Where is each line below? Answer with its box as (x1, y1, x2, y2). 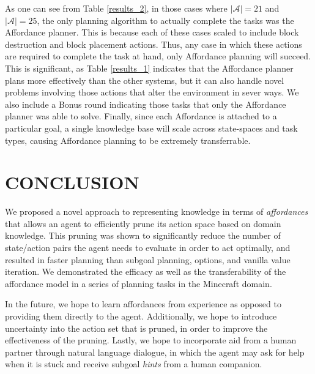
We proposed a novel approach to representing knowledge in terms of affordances (5, 205, 308, 218)
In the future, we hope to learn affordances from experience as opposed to (5, 297, 281, 310)
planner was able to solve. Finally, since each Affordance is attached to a (5, 110, 277, 122)
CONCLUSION (5, 170, 139, 195)
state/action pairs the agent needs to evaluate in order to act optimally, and (5, 241, 291, 254)
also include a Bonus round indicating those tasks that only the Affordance (5, 97, 286, 110)
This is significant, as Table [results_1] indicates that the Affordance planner (5, 61, 294, 74)
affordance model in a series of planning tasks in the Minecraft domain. (5, 277, 272, 290)
